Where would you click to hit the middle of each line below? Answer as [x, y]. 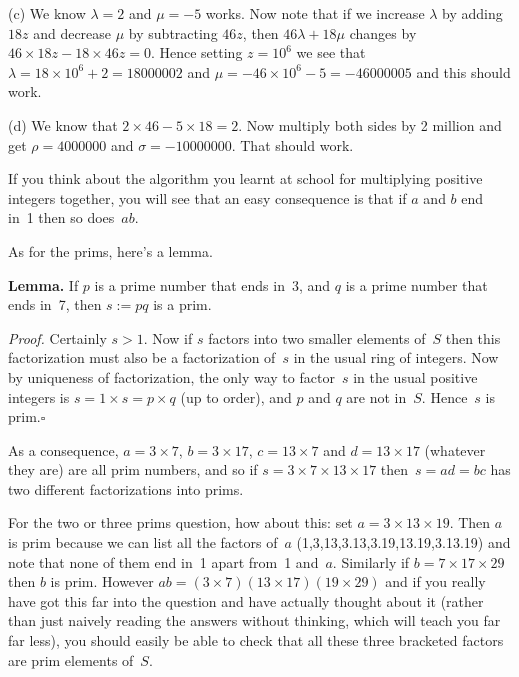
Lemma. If [43, 284]
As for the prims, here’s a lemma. [110, 250]
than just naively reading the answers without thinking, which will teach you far [254, 620]
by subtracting [173, 32]
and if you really [435, 581]
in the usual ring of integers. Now [396, 357]
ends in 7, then [55, 304]
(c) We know [47, 13]
